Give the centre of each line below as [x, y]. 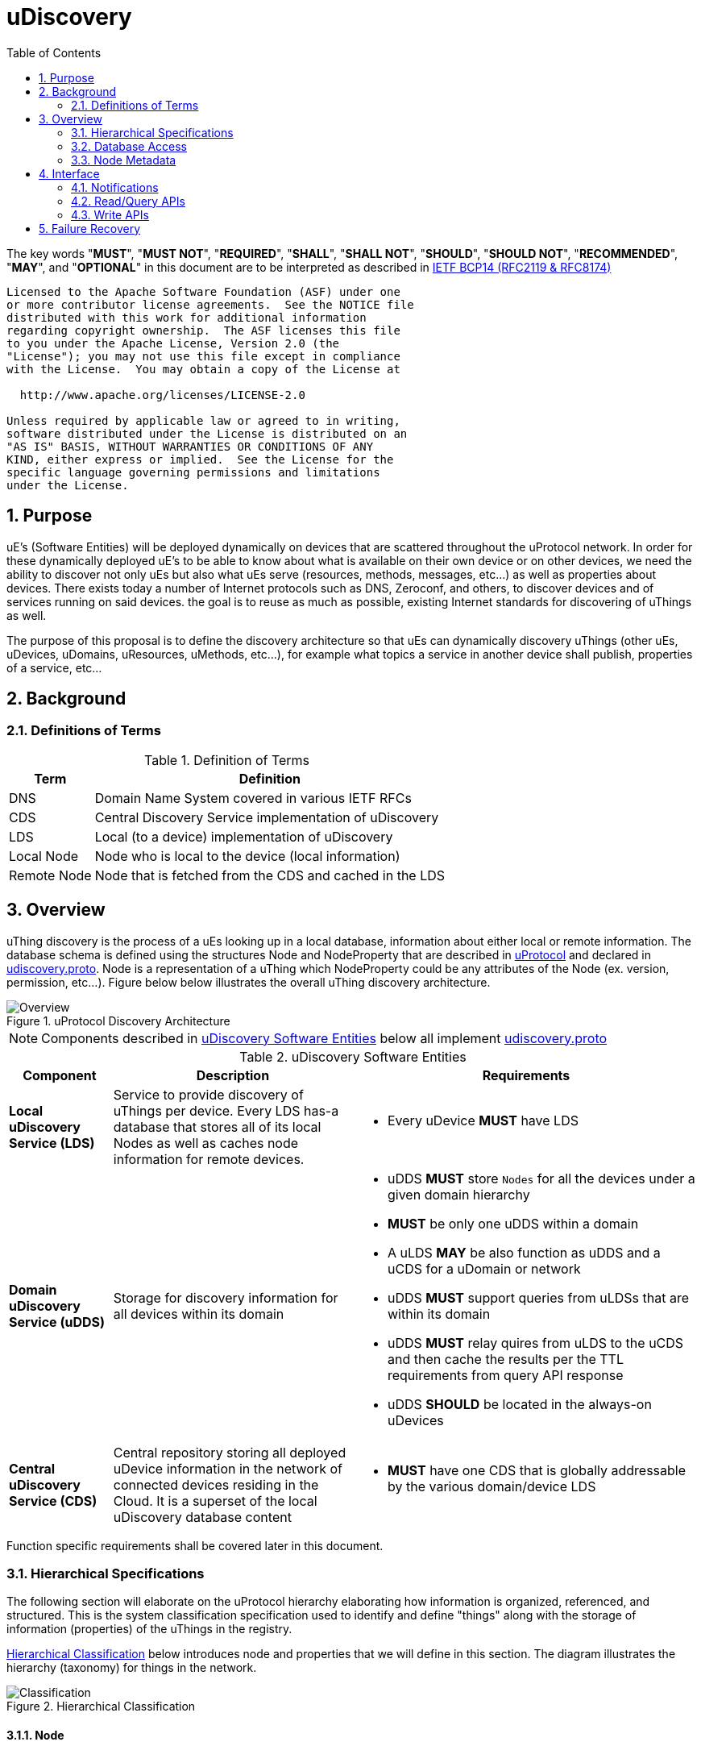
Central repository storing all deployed [230, 1452]
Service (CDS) [53, 1501]
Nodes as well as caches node [206, 1143]
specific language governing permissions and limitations [193, 472]
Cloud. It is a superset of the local [215, 1501]
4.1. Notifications [115, 187]
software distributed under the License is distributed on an [207, 433]
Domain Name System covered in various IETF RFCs [253, 798]
